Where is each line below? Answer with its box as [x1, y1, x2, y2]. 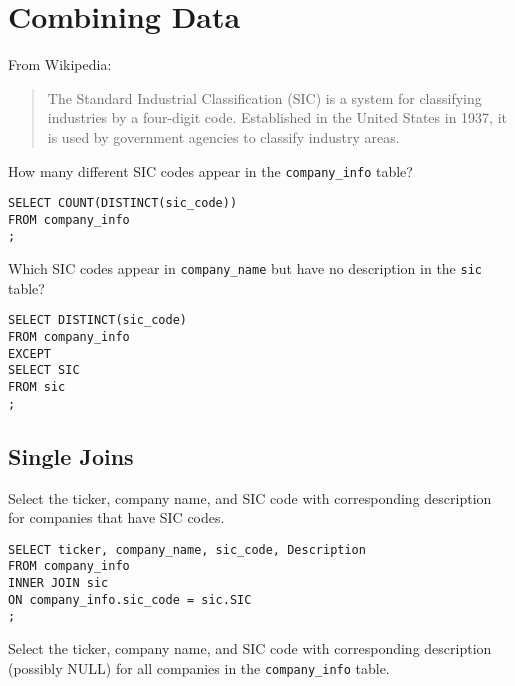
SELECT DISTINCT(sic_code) [8, 313, 187, 328]
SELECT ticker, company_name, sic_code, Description [8, 542, 366, 557]
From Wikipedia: [8, 54, 112, 75]
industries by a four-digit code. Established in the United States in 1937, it [47, 107, 507, 128]
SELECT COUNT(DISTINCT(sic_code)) [8, 196, 238, 211]
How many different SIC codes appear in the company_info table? [8, 160, 413, 181]
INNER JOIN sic [8, 576, 109, 591]
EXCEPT [8, 346, 51, 361]
